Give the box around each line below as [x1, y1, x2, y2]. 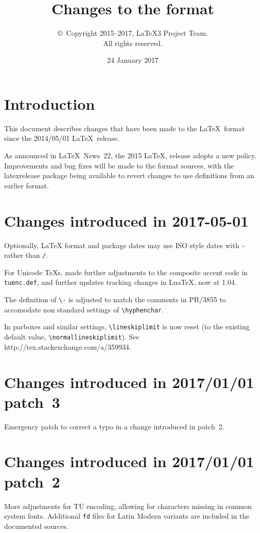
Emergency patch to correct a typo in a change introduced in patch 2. [4, 421, 224, 431]
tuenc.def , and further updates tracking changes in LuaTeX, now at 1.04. [4, 277, 237, 287]
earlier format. [4, 180, 49, 190]
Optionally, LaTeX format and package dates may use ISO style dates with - [4, 239, 246, 250]
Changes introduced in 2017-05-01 [4, 210, 249, 231]
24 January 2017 [107, 55, 159, 65]
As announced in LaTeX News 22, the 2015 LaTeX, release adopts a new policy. [4, 150, 257, 161]
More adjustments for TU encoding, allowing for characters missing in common [4, 500, 252, 511]
